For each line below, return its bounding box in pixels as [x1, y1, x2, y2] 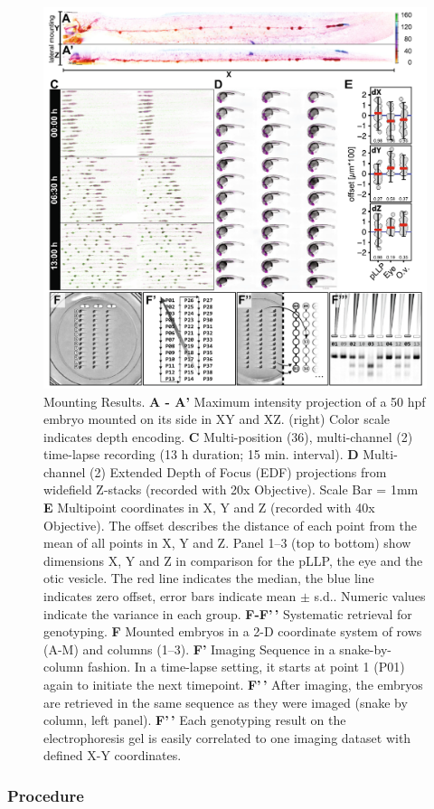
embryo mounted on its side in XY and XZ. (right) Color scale [43, 409, 390, 428]
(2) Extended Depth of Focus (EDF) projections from [89, 462, 387, 481]
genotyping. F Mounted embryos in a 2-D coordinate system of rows [43, 622, 422, 641]
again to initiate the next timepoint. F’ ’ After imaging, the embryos [43, 675, 423, 694]
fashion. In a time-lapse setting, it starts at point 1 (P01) [87, 657, 405, 676]
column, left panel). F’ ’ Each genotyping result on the [43, 710, 346, 729]
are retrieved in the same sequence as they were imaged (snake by [43, 692, 408, 711]
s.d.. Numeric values [314, 587, 426, 606]
